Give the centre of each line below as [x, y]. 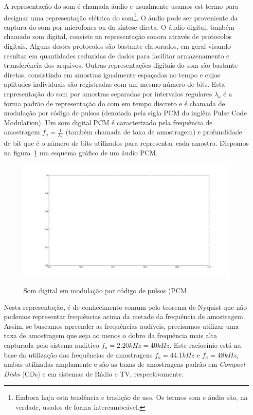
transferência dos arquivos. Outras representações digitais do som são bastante [121, 65]
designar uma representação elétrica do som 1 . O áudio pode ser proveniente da [121, 17]
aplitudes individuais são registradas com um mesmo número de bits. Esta [115, 84]
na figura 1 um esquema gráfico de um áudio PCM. [81, 152]
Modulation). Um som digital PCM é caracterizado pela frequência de [108, 122]
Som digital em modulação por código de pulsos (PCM [105, 290]
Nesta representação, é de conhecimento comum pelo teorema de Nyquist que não [126, 307]
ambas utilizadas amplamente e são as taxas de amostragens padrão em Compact [125, 364]
